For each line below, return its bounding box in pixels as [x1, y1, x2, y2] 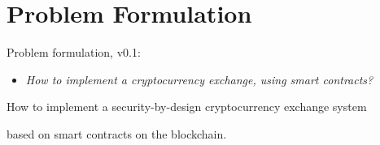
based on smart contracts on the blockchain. [7, 125, 227, 142]
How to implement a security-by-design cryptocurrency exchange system [7, 98, 367, 115]
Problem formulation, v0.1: [7, 44, 141, 61]
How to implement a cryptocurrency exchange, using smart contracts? [25, 70, 373, 87]
